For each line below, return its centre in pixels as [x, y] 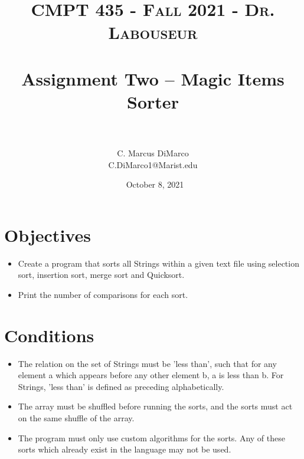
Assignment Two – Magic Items [153, 78]
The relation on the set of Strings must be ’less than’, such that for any [147, 363]
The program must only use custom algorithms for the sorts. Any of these [151, 437]
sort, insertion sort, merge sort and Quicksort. [101, 275]
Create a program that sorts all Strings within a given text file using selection [158, 263]
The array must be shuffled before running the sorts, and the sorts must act [155, 406]
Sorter [153, 101]
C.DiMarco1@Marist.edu [153, 164]
